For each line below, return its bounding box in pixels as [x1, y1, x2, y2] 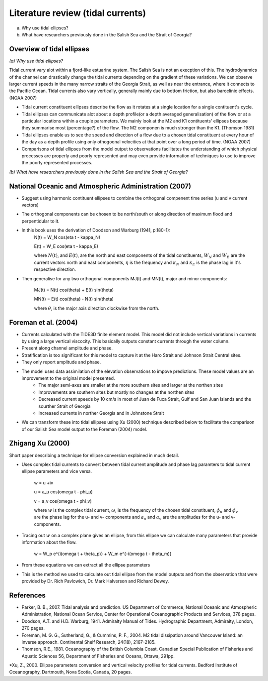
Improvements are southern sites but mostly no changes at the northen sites [38, 389, 195, 395]
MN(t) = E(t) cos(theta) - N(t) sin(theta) [34, 296, 114, 302]
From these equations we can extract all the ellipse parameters [21, 562, 150, 568]
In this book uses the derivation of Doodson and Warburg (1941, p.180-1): [21, 227, 171, 233]
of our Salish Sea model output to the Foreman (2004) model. [21, 426, 147, 432]
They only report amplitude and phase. [21, 359, 101, 365]
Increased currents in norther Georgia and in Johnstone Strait [38, 410, 164, 416]
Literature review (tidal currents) [9, 7, 146, 18]
